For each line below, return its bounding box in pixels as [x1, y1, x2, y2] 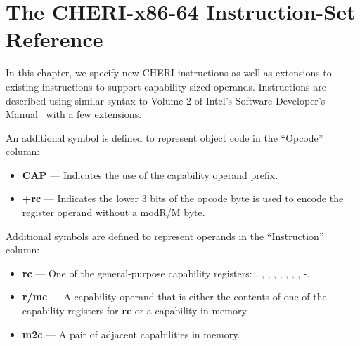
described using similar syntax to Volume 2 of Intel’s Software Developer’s [6, 93, 326, 107]
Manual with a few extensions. [6, 107, 142, 121]
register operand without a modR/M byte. [22, 205, 205, 220]
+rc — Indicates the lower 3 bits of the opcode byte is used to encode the [22, 191, 344, 206]
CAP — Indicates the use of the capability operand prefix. [22, 167, 278, 182]
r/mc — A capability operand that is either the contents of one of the [22, 289, 327, 304]
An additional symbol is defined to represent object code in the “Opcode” [6, 130, 323, 145]
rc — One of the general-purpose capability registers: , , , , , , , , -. [22, 265, 310, 280]
